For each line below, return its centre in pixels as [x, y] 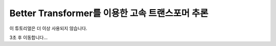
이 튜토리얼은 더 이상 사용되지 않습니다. [48, 28]
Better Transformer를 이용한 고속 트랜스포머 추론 [109, 13]
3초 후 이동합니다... [29, 37]
